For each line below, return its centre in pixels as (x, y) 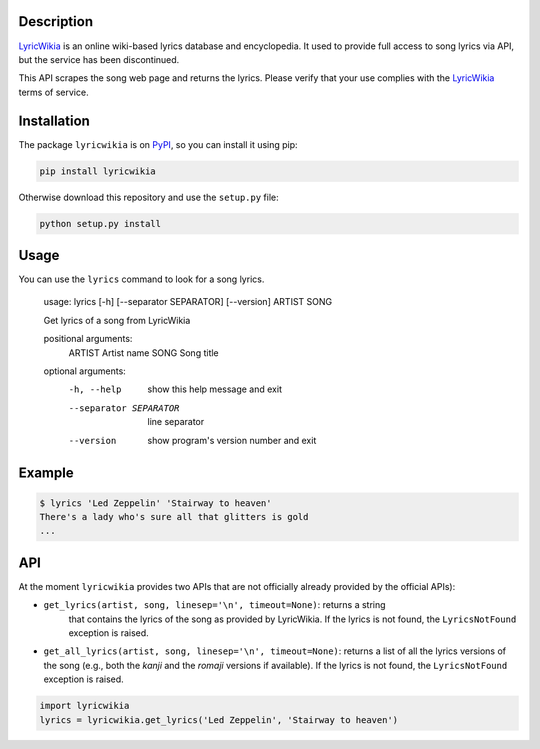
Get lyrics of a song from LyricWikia (117, 320)
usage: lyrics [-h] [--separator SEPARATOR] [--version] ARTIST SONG (188, 302)
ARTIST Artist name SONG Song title (143, 352)
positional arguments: (88, 339)
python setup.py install (100, 223)
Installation (54, 120)
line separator (176, 422)
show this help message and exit (214, 389)
